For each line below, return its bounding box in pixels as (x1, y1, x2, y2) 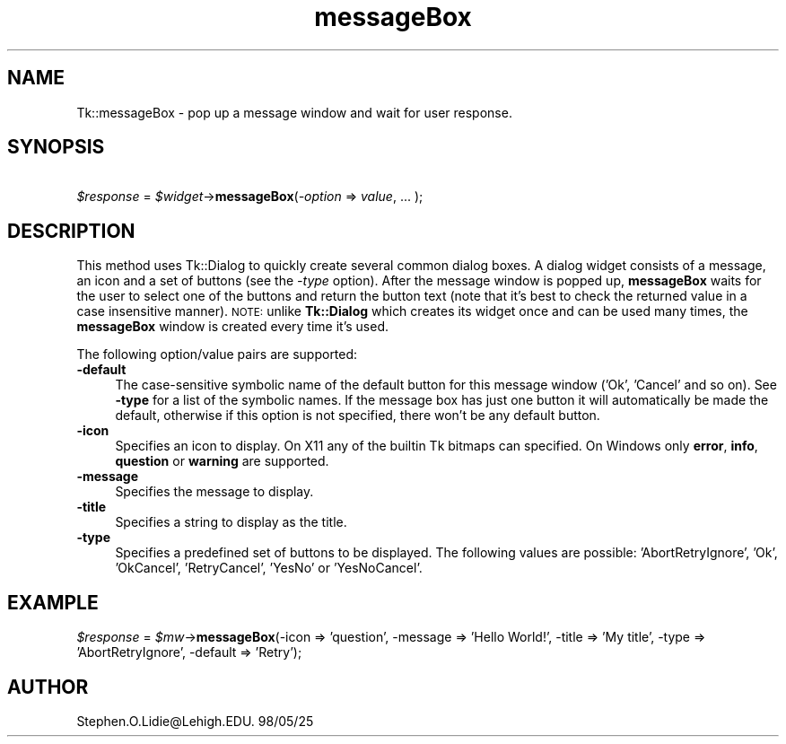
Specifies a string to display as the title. (115, 514, 347, 530)
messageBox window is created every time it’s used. (76, 319, 389, 335)
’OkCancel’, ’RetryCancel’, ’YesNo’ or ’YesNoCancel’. (115, 560, 423, 576)
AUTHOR (7, 675, 89, 698)
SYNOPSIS (7, 136, 105, 159)
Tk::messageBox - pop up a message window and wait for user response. (76, 104, 512, 120)
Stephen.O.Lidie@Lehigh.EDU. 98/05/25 (76, 713, 314, 729)
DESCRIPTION (7, 219, 135, 242)
